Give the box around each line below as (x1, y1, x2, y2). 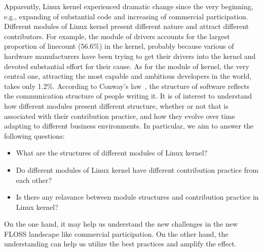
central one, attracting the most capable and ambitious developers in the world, (4, 71, 252, 81)
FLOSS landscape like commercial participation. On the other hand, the (4, 228, 229, 239)
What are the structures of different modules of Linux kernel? (16, 147, 208, 158)
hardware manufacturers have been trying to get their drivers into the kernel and (4, 50, 256, 61)
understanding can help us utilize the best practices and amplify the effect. (4, 238, 237, 249)
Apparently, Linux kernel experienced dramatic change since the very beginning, (4, 1, 253, 11)
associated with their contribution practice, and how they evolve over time (4, 110, 235, 121)
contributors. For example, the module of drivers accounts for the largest (4, 30, 230, 41)
